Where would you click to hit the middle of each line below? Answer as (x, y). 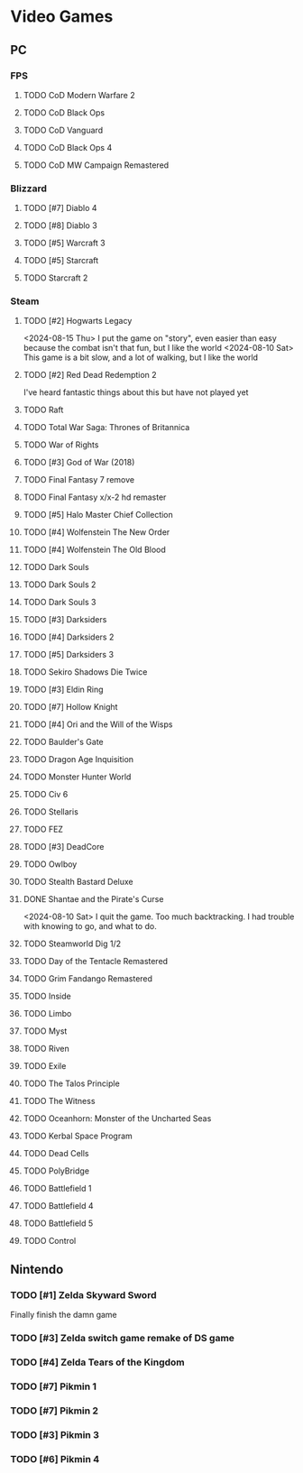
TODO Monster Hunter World (77, 777)
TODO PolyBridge (56, 1171)
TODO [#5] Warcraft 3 (64, 243)
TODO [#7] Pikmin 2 (54, 1411)
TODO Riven (46, 1049)
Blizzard (29, 189)
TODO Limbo (47, 1014)
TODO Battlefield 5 (58, 1223)
